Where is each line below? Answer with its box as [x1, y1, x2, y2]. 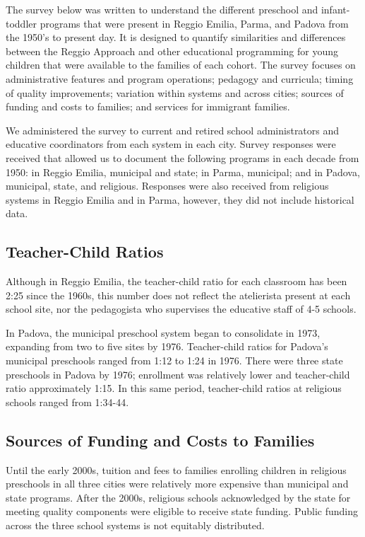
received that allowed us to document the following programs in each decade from [6, 150, 359, 165]
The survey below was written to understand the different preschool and [6, 2, 318, 16]
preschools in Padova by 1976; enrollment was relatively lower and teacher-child [6, 366, 350, 381]
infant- [321, 2, 350, 16]
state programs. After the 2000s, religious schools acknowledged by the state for [6, 490, 351, 504]
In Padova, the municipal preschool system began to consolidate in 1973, [6, 325, 321, 340]
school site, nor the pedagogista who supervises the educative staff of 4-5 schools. [6, 301, 357, 316]
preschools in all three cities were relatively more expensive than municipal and [6, 476, 349, 491]
